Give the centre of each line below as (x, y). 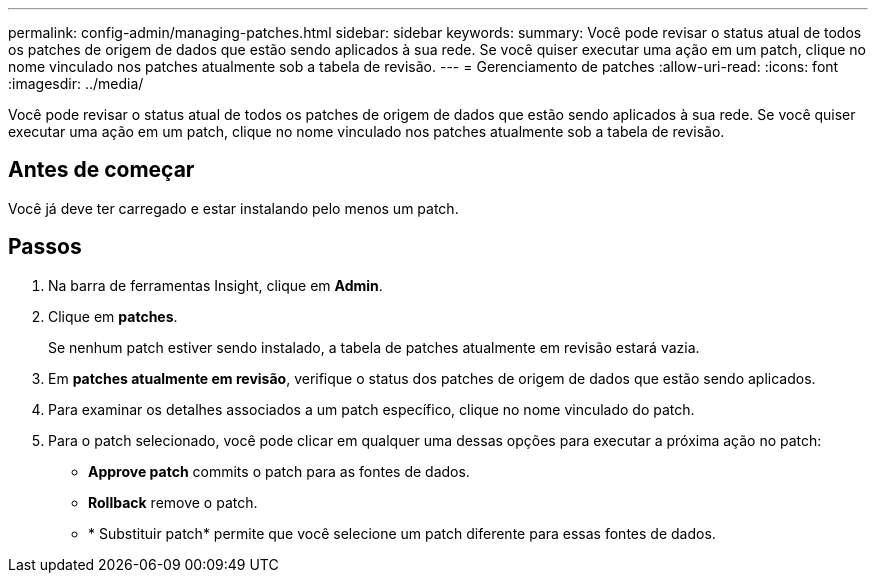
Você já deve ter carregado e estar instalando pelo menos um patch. (233, 208)
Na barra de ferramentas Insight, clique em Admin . (215, 285)
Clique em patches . (113, 316)
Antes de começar (101, 170)
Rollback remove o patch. (173, 502)
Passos (45, 247)
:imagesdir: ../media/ (76, 83)
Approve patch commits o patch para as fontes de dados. (279, 471)
